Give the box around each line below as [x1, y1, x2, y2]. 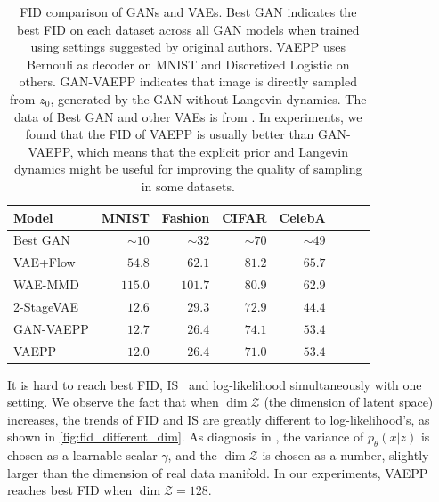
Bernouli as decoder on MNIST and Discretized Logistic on [26, 54, 350, 73]
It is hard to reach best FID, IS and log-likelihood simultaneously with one [7, 375, 422, 393]
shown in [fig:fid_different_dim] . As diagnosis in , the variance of [7, 427, 364, 446]
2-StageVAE [13, 296, 78, 315]
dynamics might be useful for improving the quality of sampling [14, 159, 362, 178]
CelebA [279, 207, 326, 226]
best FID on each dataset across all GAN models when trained [17, 20, 360, 38]
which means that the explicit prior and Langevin [77, 142, 349, 160]
